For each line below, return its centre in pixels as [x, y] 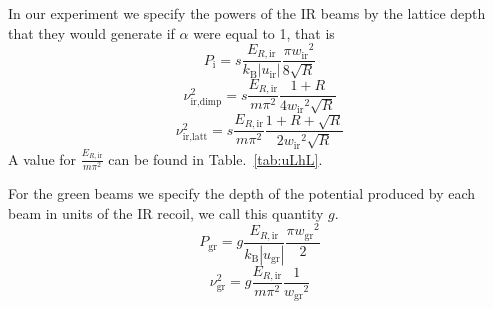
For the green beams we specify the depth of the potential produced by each [242, 192]
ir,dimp [206, 101]
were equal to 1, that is [264, 32]
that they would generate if [91, 32]
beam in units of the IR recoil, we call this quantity [166, 212]
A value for [42, 158]
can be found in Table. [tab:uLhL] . [215, 158]
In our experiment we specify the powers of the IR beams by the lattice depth [247, 13]
